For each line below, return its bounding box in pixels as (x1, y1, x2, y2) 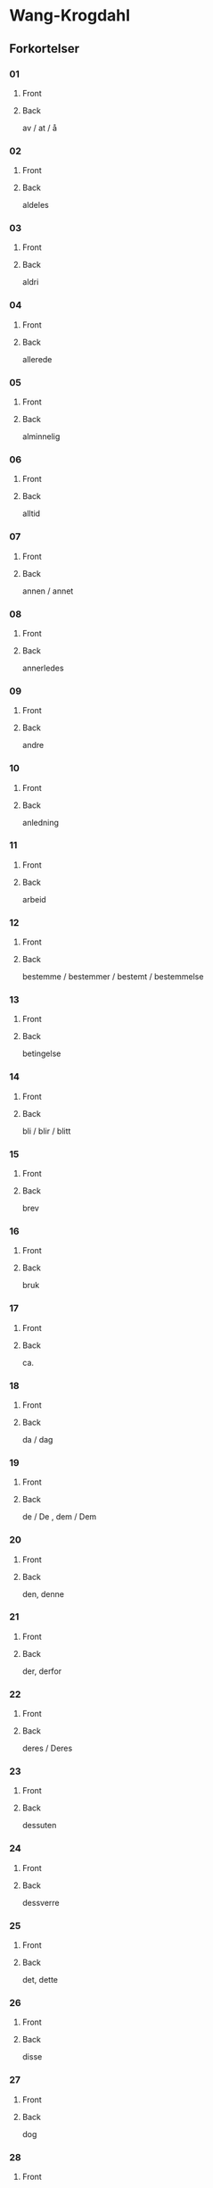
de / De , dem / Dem (21, 1511, 97, 1522)
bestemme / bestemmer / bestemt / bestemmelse (21, 971, 204, 982)
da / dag (21, 1434, 53, 1444)
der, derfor (21, 1666, 62, 1676)
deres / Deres (21, 1743, 73, 1754)
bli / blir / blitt (21, 1126, 71, 1136)
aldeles (21, 200, 49, 211)
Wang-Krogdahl (9, 5, 131, 26)
